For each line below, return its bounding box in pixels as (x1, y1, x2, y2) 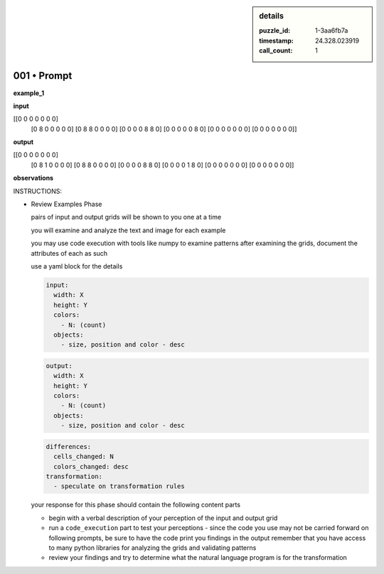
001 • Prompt (13, 70, 73, 82)
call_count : (259, 46, 293, 55)
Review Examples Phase (31, 200, 102, 209)
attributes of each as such (31, 249, 108, 257)
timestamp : (259, 36, 294, 45)
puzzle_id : (259, 26, 291, 35)
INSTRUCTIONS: (13, 187, 62, 195)
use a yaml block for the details (31, 262, 123, 270)
